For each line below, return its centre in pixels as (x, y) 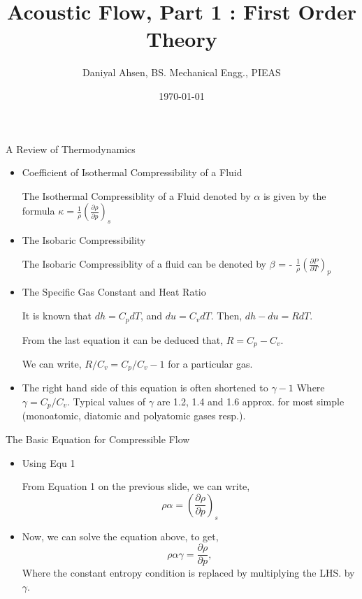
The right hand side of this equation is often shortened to (145, 388)
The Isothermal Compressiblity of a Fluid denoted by (136, 195)
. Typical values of (107, 402)
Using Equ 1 (49, 462)
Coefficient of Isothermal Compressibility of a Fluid (132, 172)
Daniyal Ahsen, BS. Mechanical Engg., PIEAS (182, 72)
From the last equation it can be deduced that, (123, 339)
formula (38, 211)
